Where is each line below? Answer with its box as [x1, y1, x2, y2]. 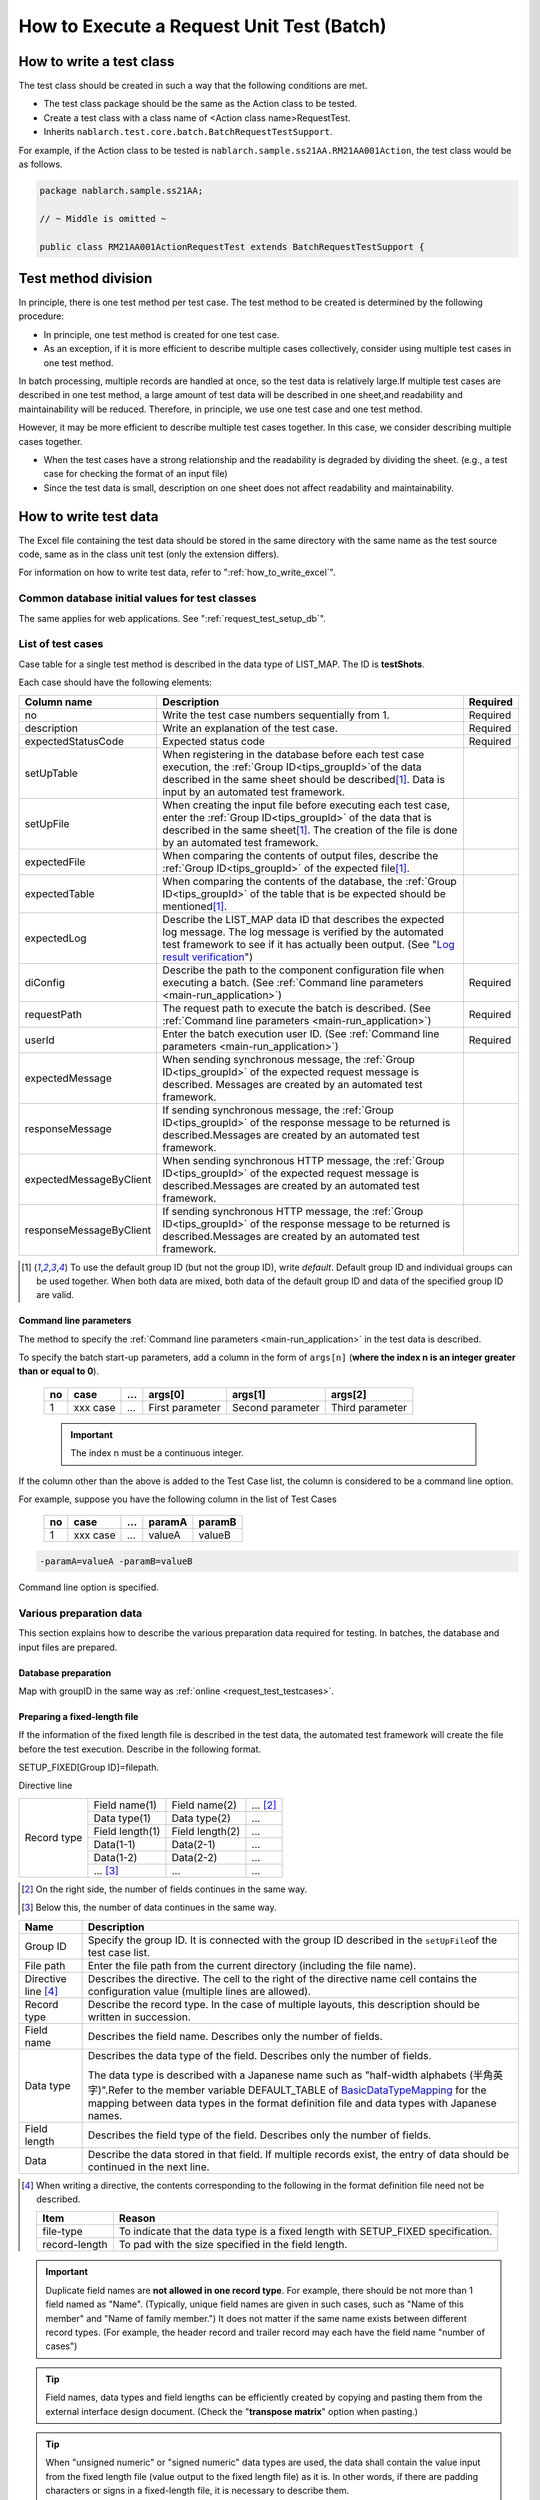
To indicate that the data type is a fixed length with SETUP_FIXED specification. [118, 2225, 493, 2239]
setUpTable [24, 766, 79, 780]
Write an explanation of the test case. [162, 721, 339, 735]
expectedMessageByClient [24, 1172, 152, 1186]
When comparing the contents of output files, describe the [162, 848, 439, 862]
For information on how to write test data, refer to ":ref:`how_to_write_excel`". [18, 566, 336, 579]
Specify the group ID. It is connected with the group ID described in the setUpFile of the [87, 1933, 498, 1947]
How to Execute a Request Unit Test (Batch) [18, 15, 387, 37]
